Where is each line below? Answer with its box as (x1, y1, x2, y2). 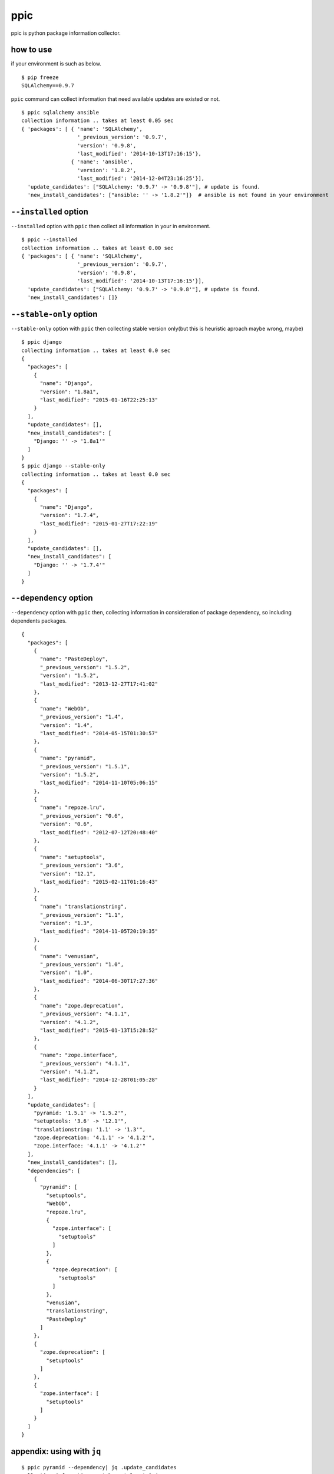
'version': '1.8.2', (77, 167, 137, 173)
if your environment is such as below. (11, 60, 101, 67)
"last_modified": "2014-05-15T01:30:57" (39, 730, 158, 736)
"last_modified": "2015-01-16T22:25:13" (39, 396, 158, 403)
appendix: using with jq (11, 1446, 101, 1456)
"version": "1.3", (39, 920, 93, 926)
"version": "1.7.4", (39, 512, 100, 519)
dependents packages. (11, 617, 67, 624)
